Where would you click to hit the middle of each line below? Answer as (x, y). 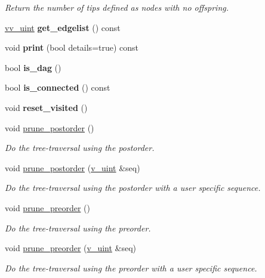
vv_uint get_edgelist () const (63, 27)
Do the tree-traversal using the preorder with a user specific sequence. (131, 268)
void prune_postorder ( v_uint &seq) (73, 167)
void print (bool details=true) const (72, 47)
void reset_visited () (46, 107)
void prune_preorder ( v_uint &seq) (71, 248)
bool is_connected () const (58, 87)
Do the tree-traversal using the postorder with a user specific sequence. (133, 188)
